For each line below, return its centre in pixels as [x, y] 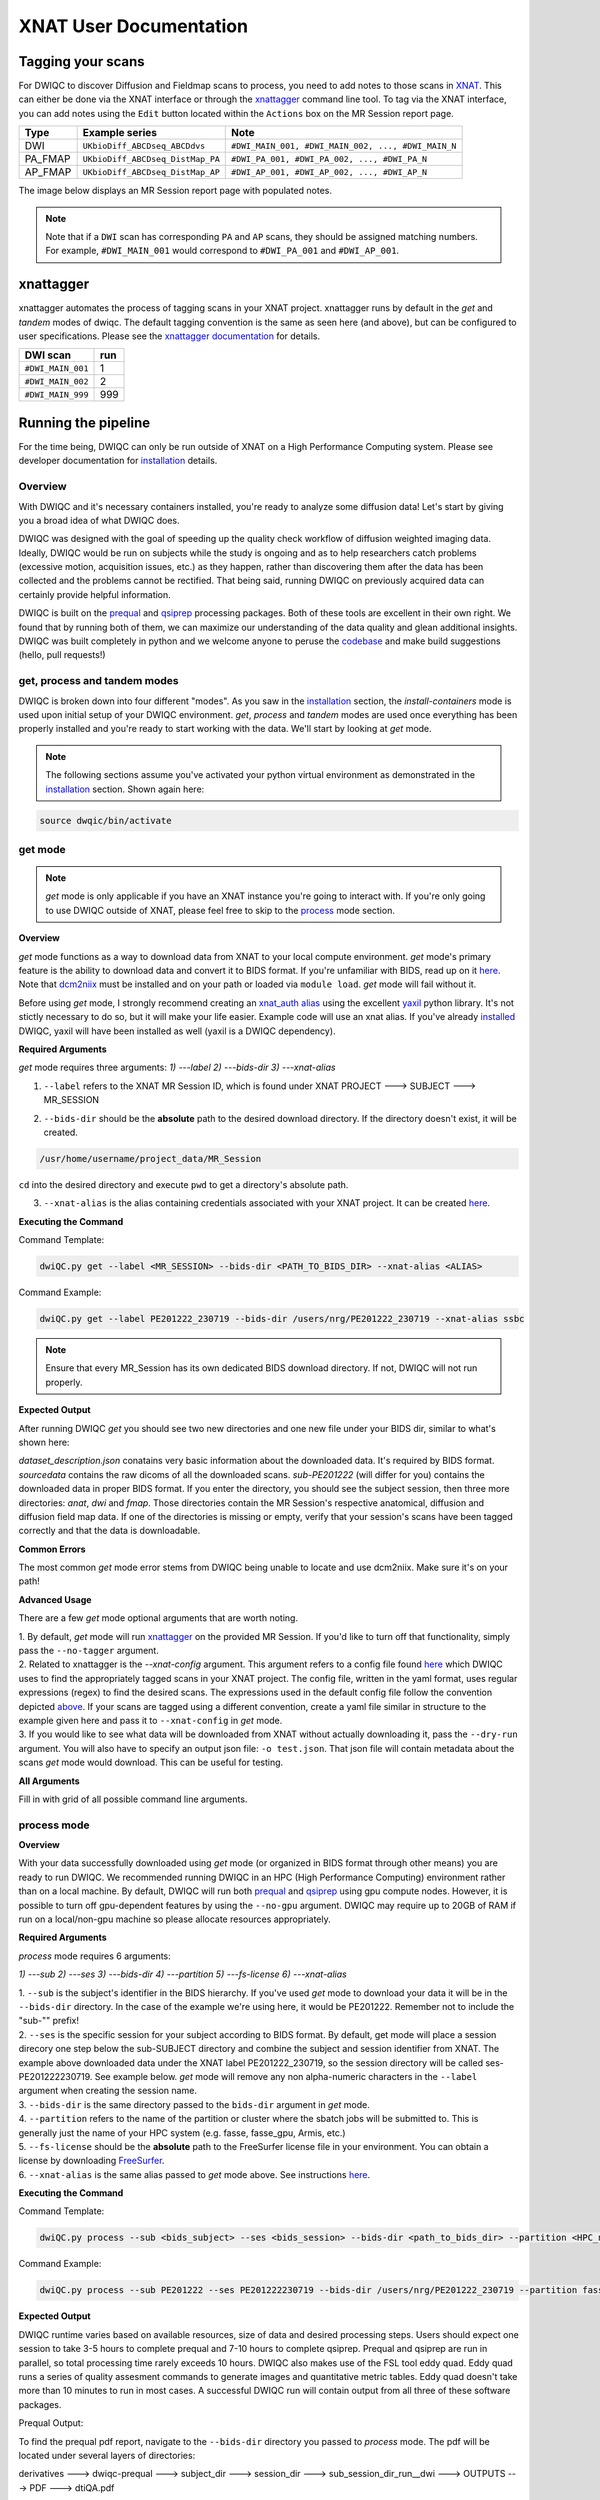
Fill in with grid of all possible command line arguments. [133, 1799]
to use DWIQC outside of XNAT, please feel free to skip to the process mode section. [220, 910]
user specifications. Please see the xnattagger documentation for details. [169, 336]
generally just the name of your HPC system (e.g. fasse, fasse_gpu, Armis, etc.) [182, 2132]
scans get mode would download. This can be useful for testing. [151, 1762]
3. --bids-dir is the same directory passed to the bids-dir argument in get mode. [194, 2104]
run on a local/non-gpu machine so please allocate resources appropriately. [175, 1919]
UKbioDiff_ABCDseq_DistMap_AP [151, 171]
